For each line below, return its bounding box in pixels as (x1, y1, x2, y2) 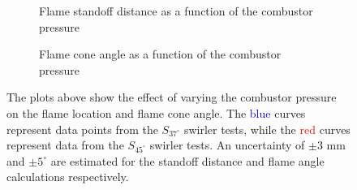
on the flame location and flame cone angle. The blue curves (6, 104, 306, 121)
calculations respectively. (6, 168, 129, 185)
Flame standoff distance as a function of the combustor (39, 2, 313, 19)
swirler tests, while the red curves (183, 120, 351, 137)
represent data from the (6, 136, 124, 153)
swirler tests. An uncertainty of (149, 136, 305, 153)
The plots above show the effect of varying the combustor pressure (6, 89, 337, 106)
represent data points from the (6, 120, 158, 137)
